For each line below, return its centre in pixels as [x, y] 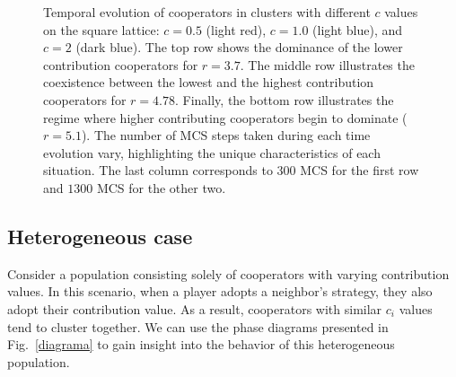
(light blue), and [358, 29]
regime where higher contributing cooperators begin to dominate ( [225, 117]
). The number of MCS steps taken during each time [226, 135]
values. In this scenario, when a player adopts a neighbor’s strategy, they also [220, 291]
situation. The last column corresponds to [158, 170]
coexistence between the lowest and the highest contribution [209, 82]
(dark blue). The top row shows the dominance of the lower [239, 47]
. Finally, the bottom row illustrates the [284, 99]
